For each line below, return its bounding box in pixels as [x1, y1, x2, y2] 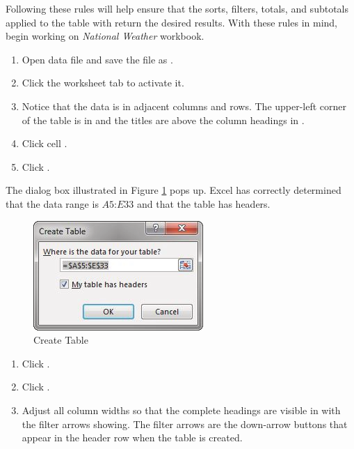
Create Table [33, 333, 88, 347]
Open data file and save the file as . [22, 52, 173, 66]
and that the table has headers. [136, 196, 271, 211]
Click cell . [22, 136, 67, 151]
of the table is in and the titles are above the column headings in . [22, 112, 305, 127]
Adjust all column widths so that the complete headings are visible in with [22, 402, 341, 417]
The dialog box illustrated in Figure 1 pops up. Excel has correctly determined [6, 183, 341, 197]
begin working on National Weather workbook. [6, 29, 204, 43]
